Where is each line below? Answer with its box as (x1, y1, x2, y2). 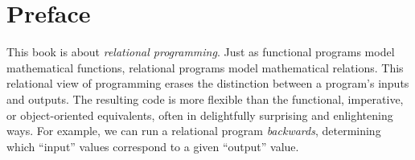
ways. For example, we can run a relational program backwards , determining (6, 122, 381, 139)
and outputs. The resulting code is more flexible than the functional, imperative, (6, 90, 404, 107)
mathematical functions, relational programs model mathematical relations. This (6, 59, 404, 76)
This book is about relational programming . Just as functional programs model (6, 43, 395, 60)
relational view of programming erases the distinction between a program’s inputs (6, 75, 409, 92)
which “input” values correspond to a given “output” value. (6, 137, 299, 154)
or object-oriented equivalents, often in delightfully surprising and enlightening (6, 106, 393, 123)
